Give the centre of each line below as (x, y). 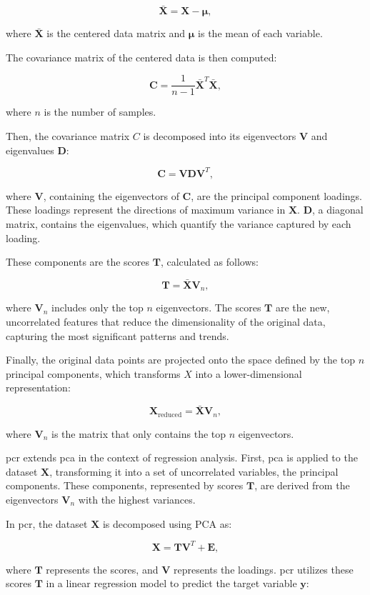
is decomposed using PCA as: (167, 523)
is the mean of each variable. (260, 33)
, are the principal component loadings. (276, 195)
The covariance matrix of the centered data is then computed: (141, 57)
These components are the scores (77, 262)
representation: (38, 387)
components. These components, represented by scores (125, 485)
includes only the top (97, 307)
